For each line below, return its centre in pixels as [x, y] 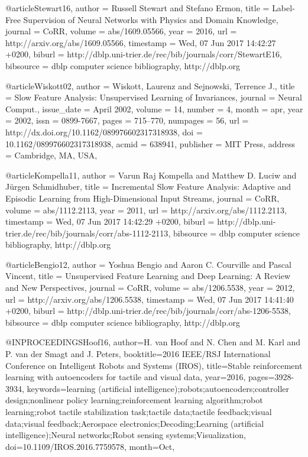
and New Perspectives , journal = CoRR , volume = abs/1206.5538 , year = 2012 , [150, 288]
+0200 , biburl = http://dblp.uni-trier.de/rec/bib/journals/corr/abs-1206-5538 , [148, 311]
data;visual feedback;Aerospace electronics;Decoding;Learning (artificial [135, 423]
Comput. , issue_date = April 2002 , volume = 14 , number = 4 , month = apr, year [154, 108]
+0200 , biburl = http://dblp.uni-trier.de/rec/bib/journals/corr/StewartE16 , [144, 54]
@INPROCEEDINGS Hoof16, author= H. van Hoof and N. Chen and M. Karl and [153, 342]
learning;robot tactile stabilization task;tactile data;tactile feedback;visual [139, 411]
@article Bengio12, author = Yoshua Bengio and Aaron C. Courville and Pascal [148, 264]
